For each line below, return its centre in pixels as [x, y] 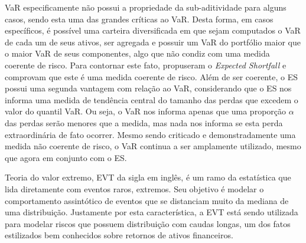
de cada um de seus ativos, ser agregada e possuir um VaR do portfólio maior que [153, 42]
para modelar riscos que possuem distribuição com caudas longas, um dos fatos [148, 223]
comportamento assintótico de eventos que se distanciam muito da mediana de [147, 200]
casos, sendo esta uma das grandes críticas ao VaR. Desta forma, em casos [139, 19]
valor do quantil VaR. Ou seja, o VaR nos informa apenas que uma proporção [146, 111]
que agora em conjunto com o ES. [66, 157]
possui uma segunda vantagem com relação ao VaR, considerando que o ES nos [148, 88]
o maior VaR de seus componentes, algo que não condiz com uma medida [137, 53]
